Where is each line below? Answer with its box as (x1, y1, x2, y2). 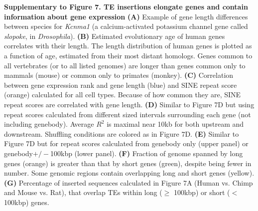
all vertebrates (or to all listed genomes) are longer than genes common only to (4, 60, 246, 70)
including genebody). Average (4, 119, 94, 129)
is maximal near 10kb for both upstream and (107, 119, 244, 129)
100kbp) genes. (4, 197, 49, 207)
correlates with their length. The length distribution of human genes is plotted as (4, 40, 252, 51)
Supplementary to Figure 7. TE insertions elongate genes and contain (4, 1, 248, 11)
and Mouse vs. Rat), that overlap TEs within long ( (4, 187, 162, 198)
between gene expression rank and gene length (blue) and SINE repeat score (4, 79, 237, 90)
